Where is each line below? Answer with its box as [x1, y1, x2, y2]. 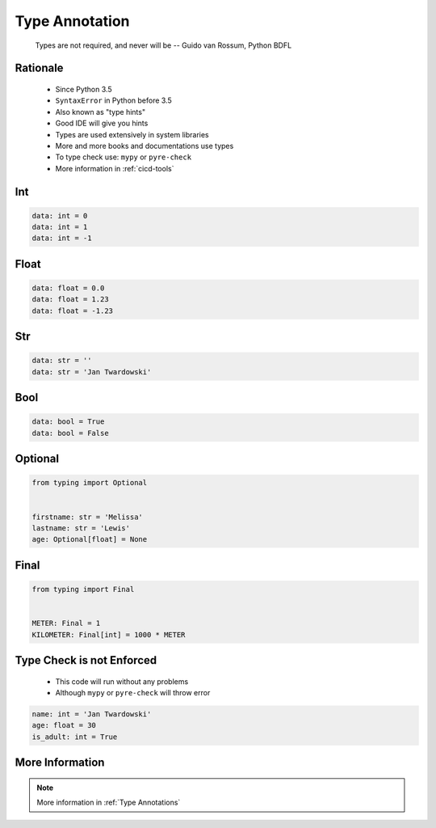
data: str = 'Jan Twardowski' [31, 367, 152, 376]
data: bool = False [31, 429, 109, 437]
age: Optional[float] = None [31, 534, 148, 544]
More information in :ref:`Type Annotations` [36, 797, 181, 808]
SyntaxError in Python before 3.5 [55, 95, 173, 105]
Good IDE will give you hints [55, 118, 149, 129]
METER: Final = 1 [31, 619, 101, 628]
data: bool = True [31, 417, 105, 426]
